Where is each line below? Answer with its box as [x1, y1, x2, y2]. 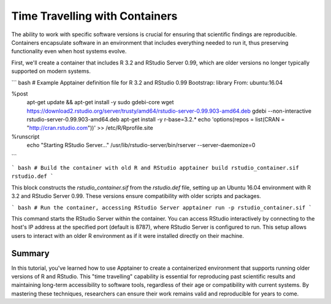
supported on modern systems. [11, 67, 91, 75]
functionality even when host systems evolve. [11, 48, 127, 55]
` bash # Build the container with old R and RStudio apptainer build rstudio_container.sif [11, 164, 300, 172]
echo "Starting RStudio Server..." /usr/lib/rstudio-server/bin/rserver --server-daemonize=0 [26, 142, 256, 149]
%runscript [11, 132, 40, 140]
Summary [11, 248, 50, 259]
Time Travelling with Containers [11, 9, 178, 23]
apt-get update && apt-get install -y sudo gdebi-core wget [26, 99, 174, 106]
